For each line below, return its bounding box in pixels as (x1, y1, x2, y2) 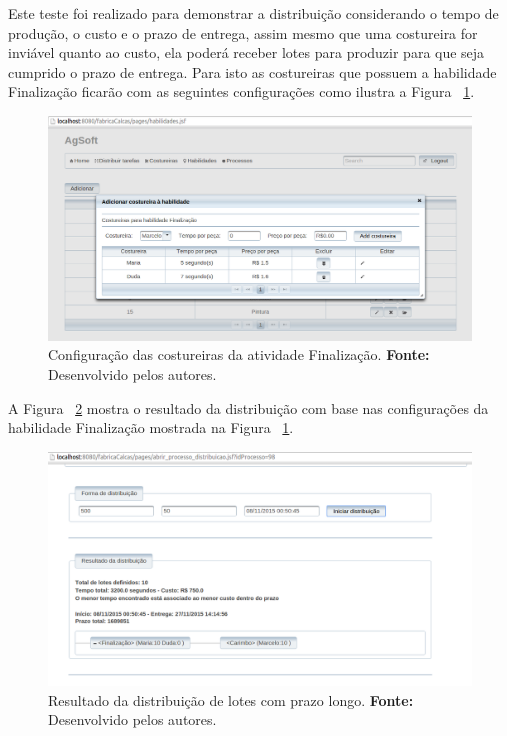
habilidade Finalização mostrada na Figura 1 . (8, 417, 294, 438)
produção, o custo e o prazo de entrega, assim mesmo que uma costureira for (8, 22, 478, 43)
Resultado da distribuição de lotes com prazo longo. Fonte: (48, 689, 414, 710)
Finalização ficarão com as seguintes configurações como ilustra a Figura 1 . (8, 81, 475, 102)
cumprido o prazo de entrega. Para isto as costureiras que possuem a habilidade (8, 61, 497, 82)
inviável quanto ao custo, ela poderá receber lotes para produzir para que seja (8, 42, 485, 63)
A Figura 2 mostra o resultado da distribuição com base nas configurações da (8, 397, 489, 418)
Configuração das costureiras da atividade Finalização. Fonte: (48, 344, 430, 365)
